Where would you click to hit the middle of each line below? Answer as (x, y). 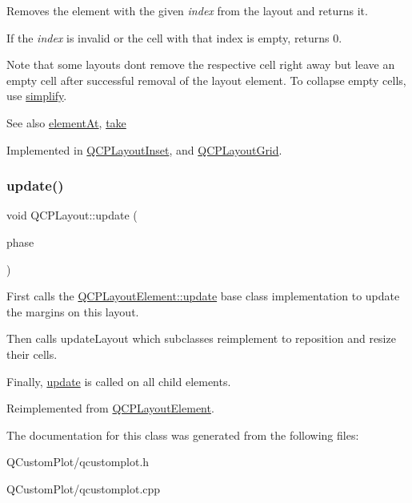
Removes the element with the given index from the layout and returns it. (187, 10)
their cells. (32, 354)
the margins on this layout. (73, 311)
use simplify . (37, 96)
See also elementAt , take (66, 122)
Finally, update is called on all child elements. (119, 381)
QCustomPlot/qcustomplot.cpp (84, 488)
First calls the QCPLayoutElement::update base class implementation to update (203, 296)
